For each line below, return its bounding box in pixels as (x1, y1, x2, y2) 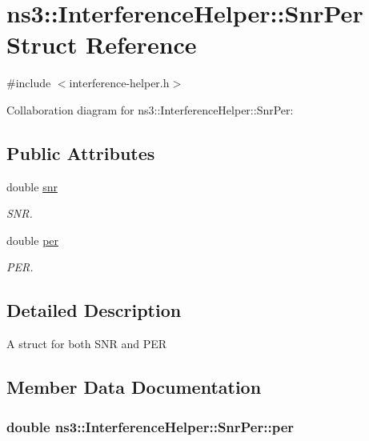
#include (6, 74, 51, 91)
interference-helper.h (69, 74, 170, 91)
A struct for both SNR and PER (6, 335, 167, 352)
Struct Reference (6, 28, 197, 61)
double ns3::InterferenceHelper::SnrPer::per (6, 416, 295, 436)
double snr (6, 178, 58, 194)
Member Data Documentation (6, 375, 262, 399)
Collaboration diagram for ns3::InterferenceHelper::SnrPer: (6, 101, 294, 118)
